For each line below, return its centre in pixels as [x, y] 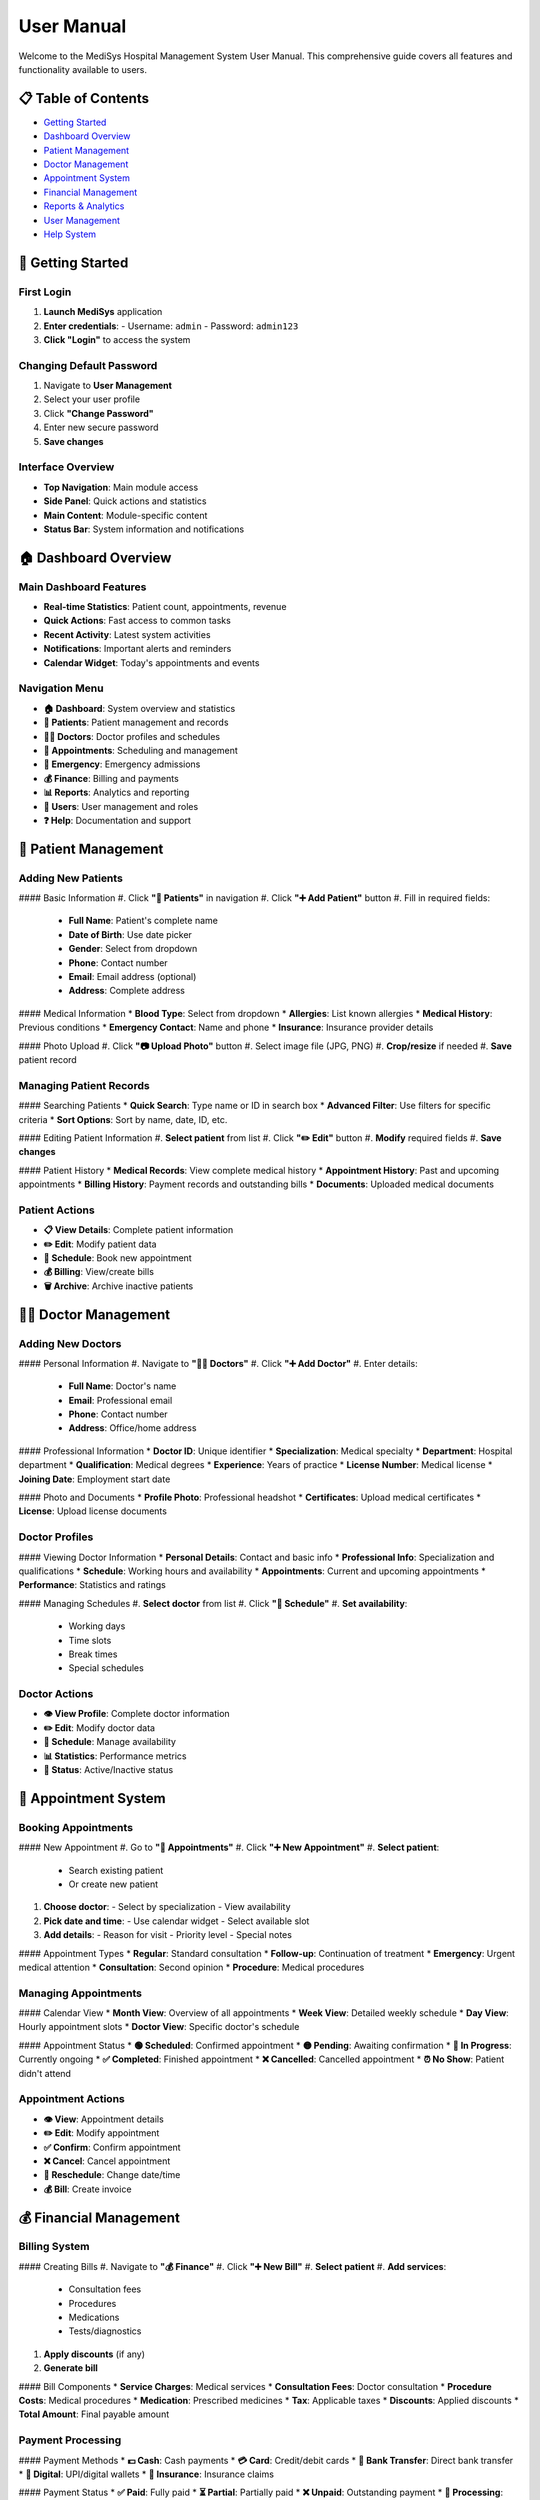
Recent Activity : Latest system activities [127, 634]
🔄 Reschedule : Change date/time [112, 2175]
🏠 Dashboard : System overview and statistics [139, 708]
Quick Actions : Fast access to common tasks [137, 621]
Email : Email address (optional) [132, 977]
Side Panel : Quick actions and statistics [125, 501]
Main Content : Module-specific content [125, 515]
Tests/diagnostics [105, 2331]
